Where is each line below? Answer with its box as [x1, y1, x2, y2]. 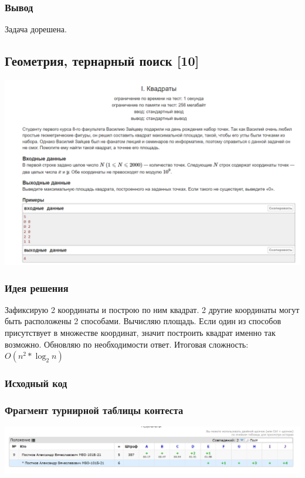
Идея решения [5, 280, 69, 295]
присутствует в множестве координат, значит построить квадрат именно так [5, 326, 276, 339]
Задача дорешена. [5, 23, 67, 35]
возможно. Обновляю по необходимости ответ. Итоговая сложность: [5, 338, 249, 350]
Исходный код [5, 376, 67, 391]
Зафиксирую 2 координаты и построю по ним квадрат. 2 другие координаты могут [5, 303, 300, 315]
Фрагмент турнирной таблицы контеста [5, 402, 184, 417]
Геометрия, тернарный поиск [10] [5, 52, 199, 70]
